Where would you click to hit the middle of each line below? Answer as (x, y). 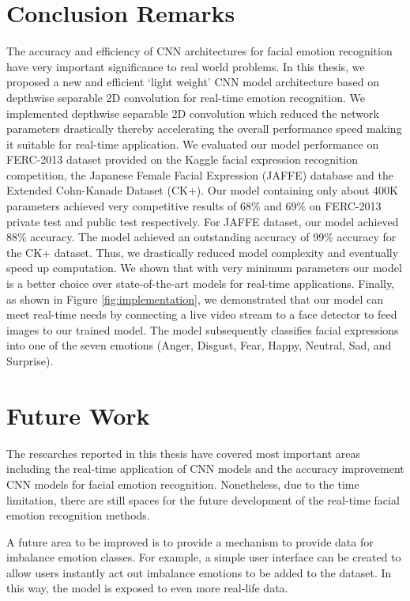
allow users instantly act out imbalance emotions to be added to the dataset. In (199, 572)
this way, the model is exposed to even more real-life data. (147, 588)
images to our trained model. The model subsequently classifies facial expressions (203, 329)
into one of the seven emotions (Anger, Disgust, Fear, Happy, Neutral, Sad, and (199, 345)
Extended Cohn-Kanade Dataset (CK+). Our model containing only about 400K (203, 190)
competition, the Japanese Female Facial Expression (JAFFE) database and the (200, 174)
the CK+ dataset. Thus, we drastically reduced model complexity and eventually (203, 252)
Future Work (78, 415)
